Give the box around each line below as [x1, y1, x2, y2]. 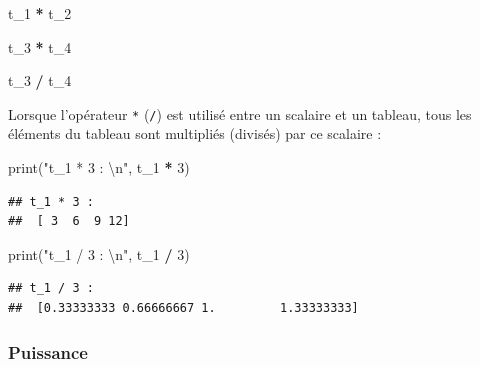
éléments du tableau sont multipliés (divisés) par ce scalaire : [8, 123, 382, 144]
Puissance [8, 339, 88, 364]
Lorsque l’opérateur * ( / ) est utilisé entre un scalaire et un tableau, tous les [8, 103, 472, 124]
